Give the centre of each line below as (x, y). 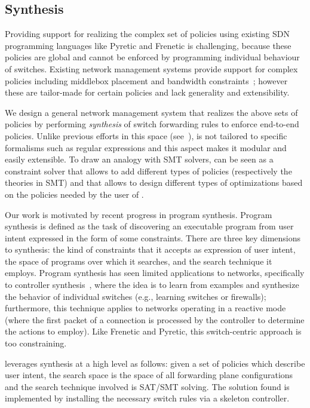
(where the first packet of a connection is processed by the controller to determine (155, 319)
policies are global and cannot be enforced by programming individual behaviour (152, 57)
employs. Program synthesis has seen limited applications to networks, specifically (155, 273)
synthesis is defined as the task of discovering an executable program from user (149, 226)
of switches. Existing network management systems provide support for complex (151, 68)
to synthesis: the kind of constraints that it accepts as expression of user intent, (150, 249)
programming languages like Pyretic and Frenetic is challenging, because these (148, 45)
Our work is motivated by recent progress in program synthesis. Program (139, 214)
